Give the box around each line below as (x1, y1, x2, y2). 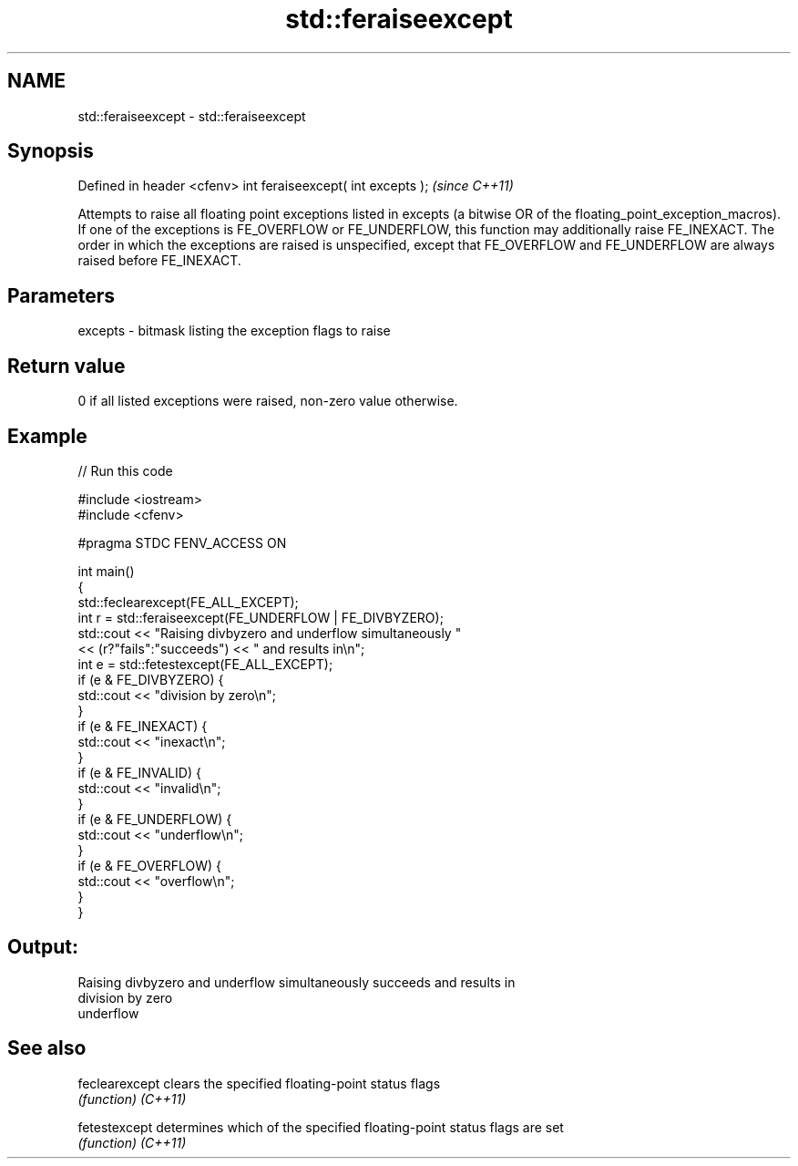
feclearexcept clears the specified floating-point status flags (77, 1075, 441, 1091)
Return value (7, 354, 126, 377)
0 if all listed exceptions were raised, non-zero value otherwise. (77, 393, 458, 409)
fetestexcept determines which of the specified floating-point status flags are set (77, 1119, 564, 1135)
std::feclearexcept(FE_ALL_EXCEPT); (77, 593, 299, 610)
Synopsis (7, 139, 94, 163)
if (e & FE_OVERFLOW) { (77, 857, 222, 873)
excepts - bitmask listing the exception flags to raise (77, 323, 391, 339)
